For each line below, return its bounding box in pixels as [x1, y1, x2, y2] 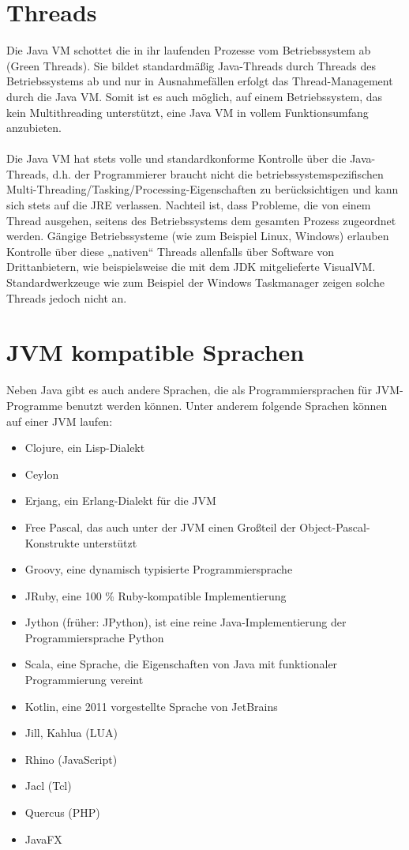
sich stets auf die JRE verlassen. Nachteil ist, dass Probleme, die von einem [6, 197, 371, 213]
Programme [6, 397, 63, 413]
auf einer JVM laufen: [6, 412, 113, 429]
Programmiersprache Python [24, 629, 164, 645]
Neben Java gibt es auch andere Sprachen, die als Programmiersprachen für [6, 382, 372, 398]
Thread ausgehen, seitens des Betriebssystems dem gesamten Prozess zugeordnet [6, 212, 396, 228]
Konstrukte [24, 534, 80, 551]
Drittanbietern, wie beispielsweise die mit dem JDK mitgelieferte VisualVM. [6, 258, 376, 275]
